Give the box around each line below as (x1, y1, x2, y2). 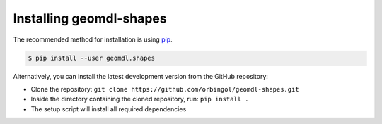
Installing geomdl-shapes (13, 11, 167, 26)
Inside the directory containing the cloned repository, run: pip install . (30, 95, 249, 104)
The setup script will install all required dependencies (30, 104, 187, 113)
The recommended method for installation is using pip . (13, 35, 173, 44)
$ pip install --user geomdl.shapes (28, 54, 156, 62)
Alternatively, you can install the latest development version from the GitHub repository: (13, 72, 269, 80)
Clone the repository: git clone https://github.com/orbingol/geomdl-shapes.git (30, 85, 300, 93)
